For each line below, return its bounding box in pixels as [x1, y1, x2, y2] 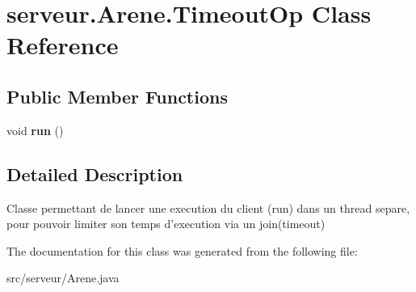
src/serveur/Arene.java [6, 269, 120, 286]
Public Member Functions [6, 83, 228, 108]
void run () [6, 121, 64, 138]
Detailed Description [6, 161, 183, 186]
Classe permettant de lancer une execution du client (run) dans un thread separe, [6, 199, 410, 216]
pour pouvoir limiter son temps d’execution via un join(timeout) [6, 215, 326, 232]
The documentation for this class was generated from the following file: [6, 242, 358, 259]
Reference [6, 28, 119, 61]
